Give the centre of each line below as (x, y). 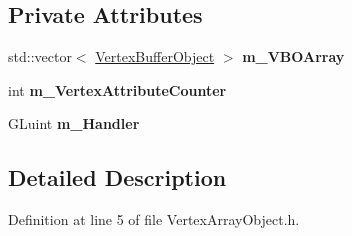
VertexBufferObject (155, 56)
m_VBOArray (293, 56)
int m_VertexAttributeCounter (117, 89)
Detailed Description (117, 177)
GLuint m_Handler (74, 123)
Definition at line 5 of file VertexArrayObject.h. (154, 219)
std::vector (40, 56)
